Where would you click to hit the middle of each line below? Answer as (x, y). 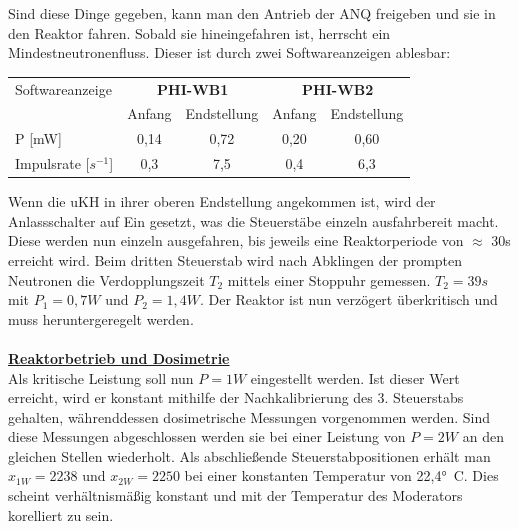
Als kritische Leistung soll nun (101, 377)
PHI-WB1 (193, 88)
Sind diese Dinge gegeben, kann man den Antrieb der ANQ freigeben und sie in (252, 13)
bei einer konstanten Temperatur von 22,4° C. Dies (341, 475)
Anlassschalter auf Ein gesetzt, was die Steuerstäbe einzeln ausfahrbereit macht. (253, 220)
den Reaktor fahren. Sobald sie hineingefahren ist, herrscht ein (199, 32)
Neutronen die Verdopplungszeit (106, 279)
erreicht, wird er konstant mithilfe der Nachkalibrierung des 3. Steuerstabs (236, 397)
